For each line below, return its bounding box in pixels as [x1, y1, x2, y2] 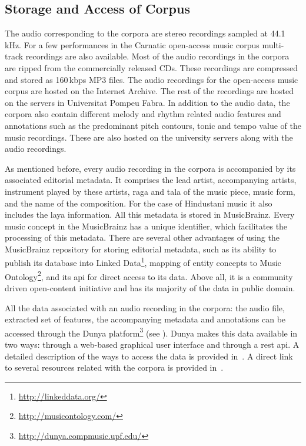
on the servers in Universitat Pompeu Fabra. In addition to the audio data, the [5, 96, 290, 108]
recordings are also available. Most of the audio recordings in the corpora [25, 50, 290, 62]
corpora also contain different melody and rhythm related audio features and [5, 108, 281, 120]
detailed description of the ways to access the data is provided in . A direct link [5, 350, 293, 362]
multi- [262, 38, 284, 51]
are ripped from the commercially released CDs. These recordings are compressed [5, 61, 298, 74]
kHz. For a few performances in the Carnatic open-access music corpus [5, 38, 260, 51]
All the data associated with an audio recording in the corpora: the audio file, [5, 301, 285, 314]
